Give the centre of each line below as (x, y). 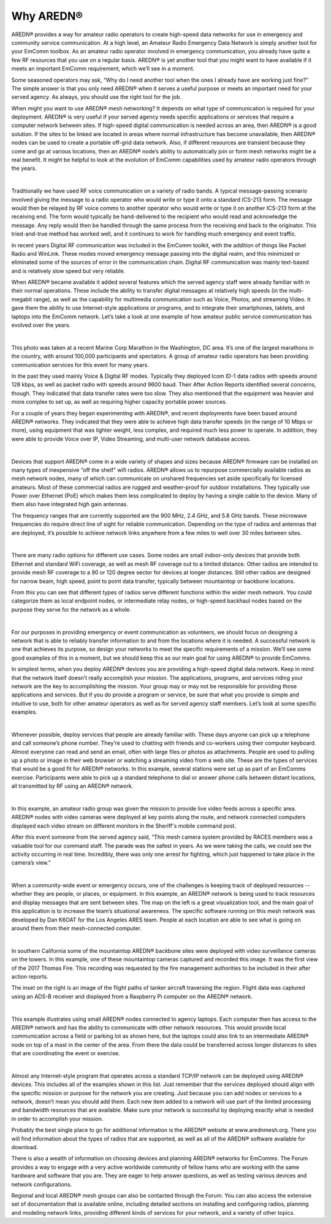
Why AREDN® (47, 16)
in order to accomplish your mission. (57, 1118)
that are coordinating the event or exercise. (66, 1053)
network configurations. (42, 1184)
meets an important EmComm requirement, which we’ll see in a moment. (103, 69)
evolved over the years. (41, 325)
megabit (22, 299)
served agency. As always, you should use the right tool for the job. (97, 97)
